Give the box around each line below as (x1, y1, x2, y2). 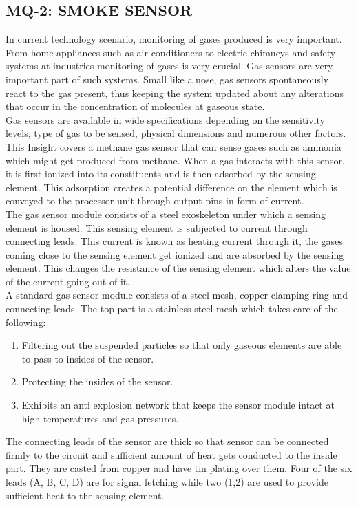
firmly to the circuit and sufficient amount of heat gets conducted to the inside (6, 447, 337, 462)
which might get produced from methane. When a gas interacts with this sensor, (6, 153, 345, 167)
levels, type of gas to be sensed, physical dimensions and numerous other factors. (6, 126, 346, 140)
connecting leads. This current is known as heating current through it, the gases (6, 234, 343, 248)
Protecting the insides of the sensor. (21, 374, 173, 389)
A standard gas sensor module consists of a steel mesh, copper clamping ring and (6, 288, 348, 302)
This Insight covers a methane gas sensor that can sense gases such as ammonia (6, 139, 341, 153)
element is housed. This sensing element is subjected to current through (6, 220, 308, 235)
